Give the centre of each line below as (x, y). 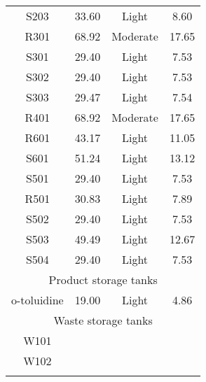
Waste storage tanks (103, 320)
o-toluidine (37, 300)
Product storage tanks (103, 280)
